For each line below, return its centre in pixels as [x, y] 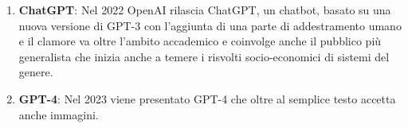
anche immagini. [59, 114]
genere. [36, 72]
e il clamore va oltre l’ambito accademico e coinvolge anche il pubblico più [200, 41]
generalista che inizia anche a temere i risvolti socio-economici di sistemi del [204, 56]
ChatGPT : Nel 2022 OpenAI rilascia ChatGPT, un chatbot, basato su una [205, 10]
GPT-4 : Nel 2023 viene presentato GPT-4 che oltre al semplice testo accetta [207, 98]
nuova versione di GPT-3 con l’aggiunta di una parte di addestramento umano [210, 25]
